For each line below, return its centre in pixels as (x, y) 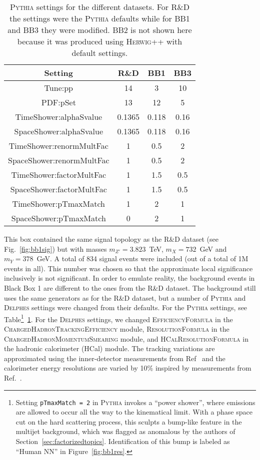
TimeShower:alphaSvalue (59, 117)
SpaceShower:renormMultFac (59, 160)
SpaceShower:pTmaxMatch (58, 218)
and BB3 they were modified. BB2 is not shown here (100, 30)
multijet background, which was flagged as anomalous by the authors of (125, 431)
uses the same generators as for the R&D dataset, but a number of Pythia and (125, 297)
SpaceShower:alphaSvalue (59, 131)
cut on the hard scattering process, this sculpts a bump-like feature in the (129, 421)
